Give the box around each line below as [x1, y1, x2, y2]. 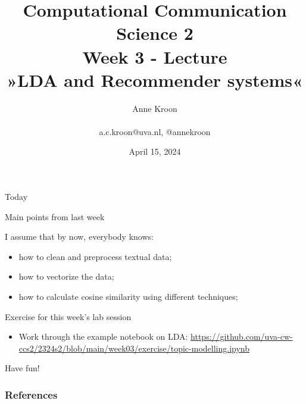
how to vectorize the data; [18, 270, 114, 283]
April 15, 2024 [129, 145, 181, 158]
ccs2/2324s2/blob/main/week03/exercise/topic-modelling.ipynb [18, 342, 250, 354]
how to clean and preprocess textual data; [18, 250, 172, 262]
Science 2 [116, 21, 193, 45]
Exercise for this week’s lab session [5, 310, 132, 322]
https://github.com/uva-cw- [191, 330, 293, 343]
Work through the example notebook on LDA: [18, 330, 188, 343]
